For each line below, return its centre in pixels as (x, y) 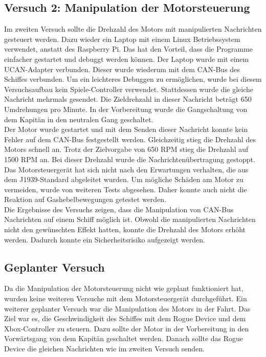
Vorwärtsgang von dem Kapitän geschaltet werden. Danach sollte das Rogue (124, 338)
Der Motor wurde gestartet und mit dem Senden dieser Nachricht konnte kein (126, 129)
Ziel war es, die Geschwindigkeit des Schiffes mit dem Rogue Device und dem (125, 318)
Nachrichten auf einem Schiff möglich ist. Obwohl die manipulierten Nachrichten (130, 219)
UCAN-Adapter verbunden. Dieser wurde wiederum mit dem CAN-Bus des (122, 69)
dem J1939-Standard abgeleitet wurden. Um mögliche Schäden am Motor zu (124, 179)
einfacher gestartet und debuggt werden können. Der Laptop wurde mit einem (127, 59)
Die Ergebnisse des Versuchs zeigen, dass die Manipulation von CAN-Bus (119, 209)
